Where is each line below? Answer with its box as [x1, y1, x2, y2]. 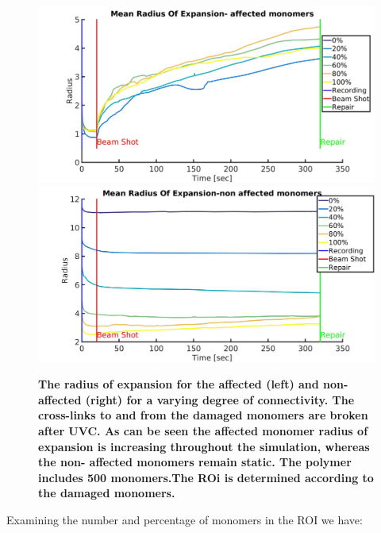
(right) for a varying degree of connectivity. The [85, 391, 355, 407]
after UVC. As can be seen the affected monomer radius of [38, 423, 368, 438]
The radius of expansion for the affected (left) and [38, 376, 319, 392]
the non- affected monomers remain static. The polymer [38, 454, 352, 470]
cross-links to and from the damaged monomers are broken [38, 407, 368, 423]
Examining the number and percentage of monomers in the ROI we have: [6, 511, 363, 527]
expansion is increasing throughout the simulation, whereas [38, 438, 370, 454]
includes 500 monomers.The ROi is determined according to [38, 469, 374, 485]
